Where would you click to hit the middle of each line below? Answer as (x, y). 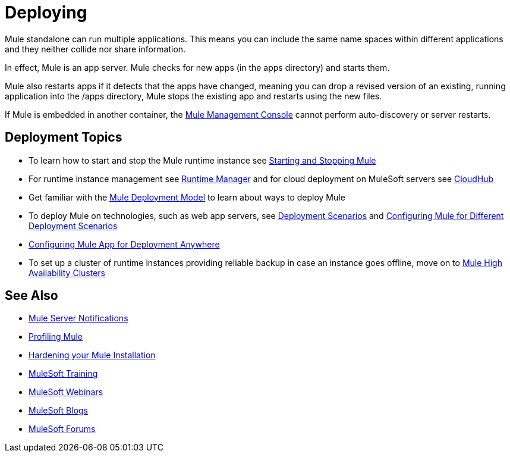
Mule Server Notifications (78, 318)
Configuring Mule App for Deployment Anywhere (124, 244)
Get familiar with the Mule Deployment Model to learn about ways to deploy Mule (187, 197)
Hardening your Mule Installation (92, 355)
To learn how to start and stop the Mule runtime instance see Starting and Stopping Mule (202, 160)
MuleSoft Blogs (58, 411)
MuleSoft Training (63, 374)
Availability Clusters (67, 273)
